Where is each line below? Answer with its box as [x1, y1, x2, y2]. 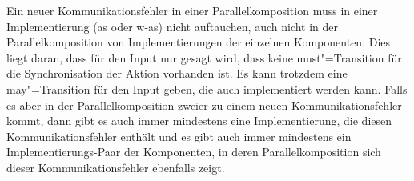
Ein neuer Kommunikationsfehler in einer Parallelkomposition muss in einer [6, 2, 378, 18]
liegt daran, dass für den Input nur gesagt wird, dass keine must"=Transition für [6, 49, 402, 66]
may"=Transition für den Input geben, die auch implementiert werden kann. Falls [6, 80, 408, 97]
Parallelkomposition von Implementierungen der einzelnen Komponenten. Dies [6, 34, 391, 50]
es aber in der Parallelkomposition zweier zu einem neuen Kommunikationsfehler [6, 96, 402, 113]
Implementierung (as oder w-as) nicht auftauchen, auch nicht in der [6, 18, 339, 34]
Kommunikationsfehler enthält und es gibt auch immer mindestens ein [6, 127, 352, 144]
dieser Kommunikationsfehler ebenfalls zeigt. [6, 159, 225, 175]
